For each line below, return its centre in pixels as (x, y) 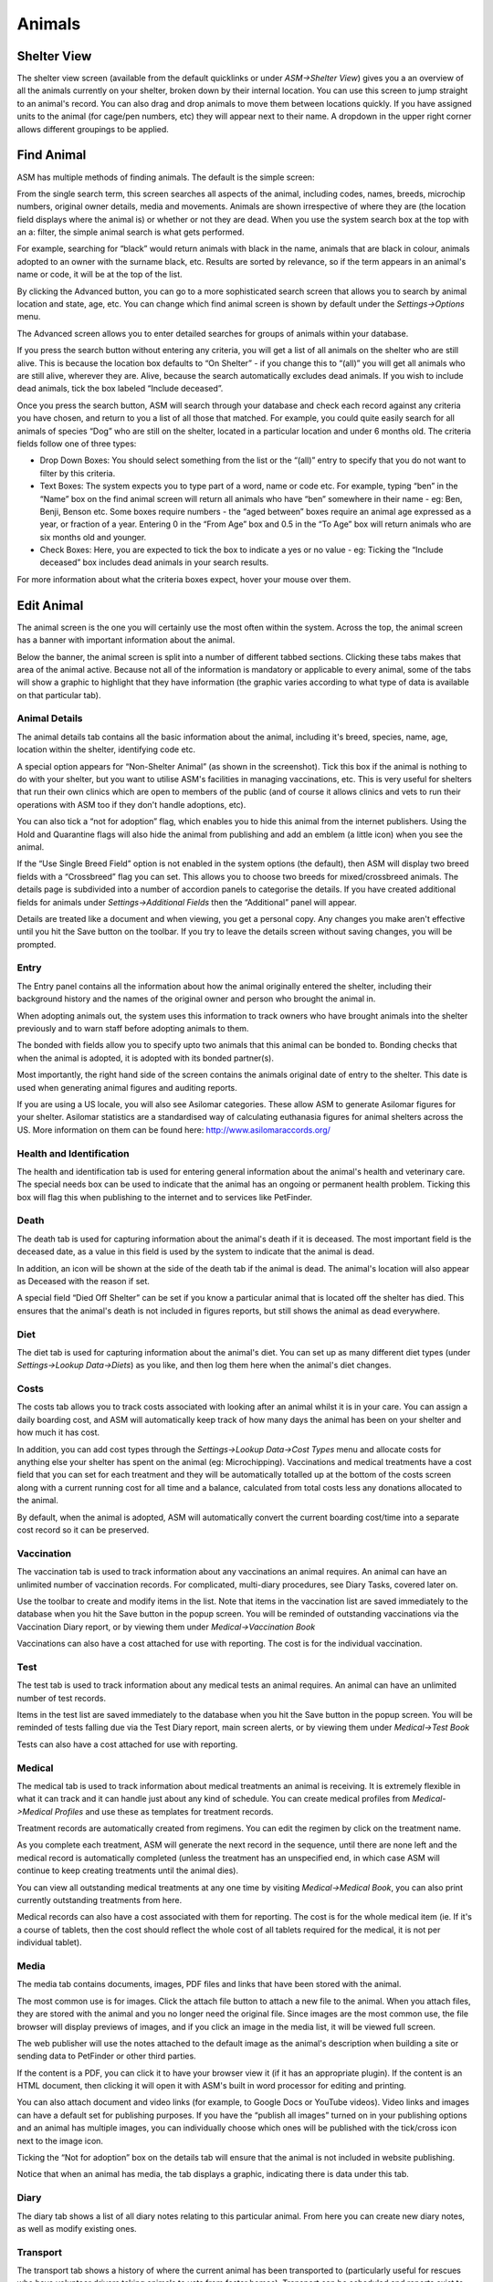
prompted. (37, 944)
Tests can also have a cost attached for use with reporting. (127, 1744)
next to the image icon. (60, 2141)
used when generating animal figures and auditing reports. (127, 1087)
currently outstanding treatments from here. (100, 1900)
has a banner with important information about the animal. (126, 640)
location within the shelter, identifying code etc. (106, 749)
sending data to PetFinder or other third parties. (106, 2056)
